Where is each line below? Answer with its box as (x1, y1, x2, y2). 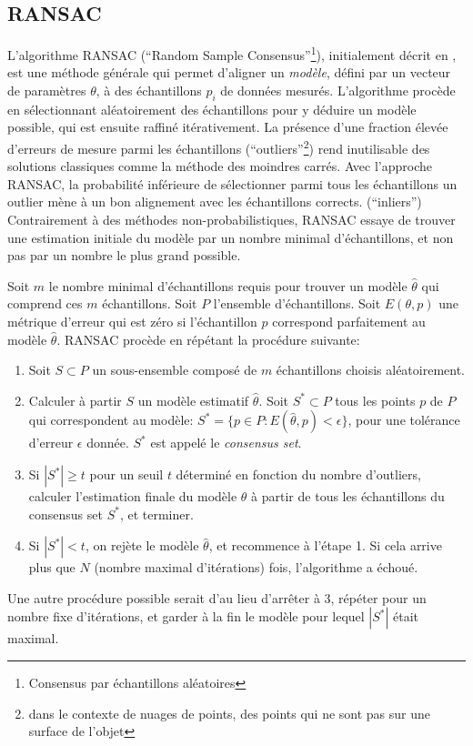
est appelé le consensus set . (150, 433, 302, 452)
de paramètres (7, 81, 86, 100)
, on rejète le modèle (85, 536, 199, 555)
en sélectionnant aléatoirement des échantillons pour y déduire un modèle (7, 99, 417, 118)
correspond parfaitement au (272, 312, 426, 331)
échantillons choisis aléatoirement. (276, 360, 465, 379)
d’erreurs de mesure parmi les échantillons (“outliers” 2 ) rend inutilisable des (7, 136, 430, 157)
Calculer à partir (28, 390, 122, 409)
